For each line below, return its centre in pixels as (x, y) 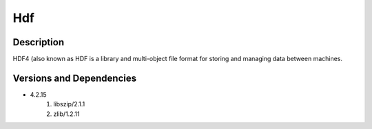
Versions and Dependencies (75, 78)
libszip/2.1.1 (69, 104)
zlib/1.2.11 (66, 114)
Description (39, 42)
